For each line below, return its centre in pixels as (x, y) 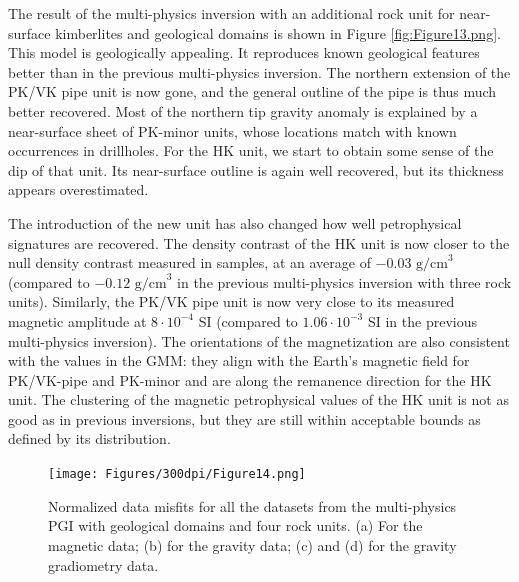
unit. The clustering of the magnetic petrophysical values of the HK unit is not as (258, 399)
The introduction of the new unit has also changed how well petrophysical (235, 222)
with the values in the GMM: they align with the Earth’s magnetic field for (239, 360)
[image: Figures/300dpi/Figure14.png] (177, 474)
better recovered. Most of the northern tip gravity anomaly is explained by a (243, 110)
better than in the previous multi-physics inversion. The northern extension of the (259, 71)
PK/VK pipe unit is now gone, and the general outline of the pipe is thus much (252, 91)
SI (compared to (248, 320)
